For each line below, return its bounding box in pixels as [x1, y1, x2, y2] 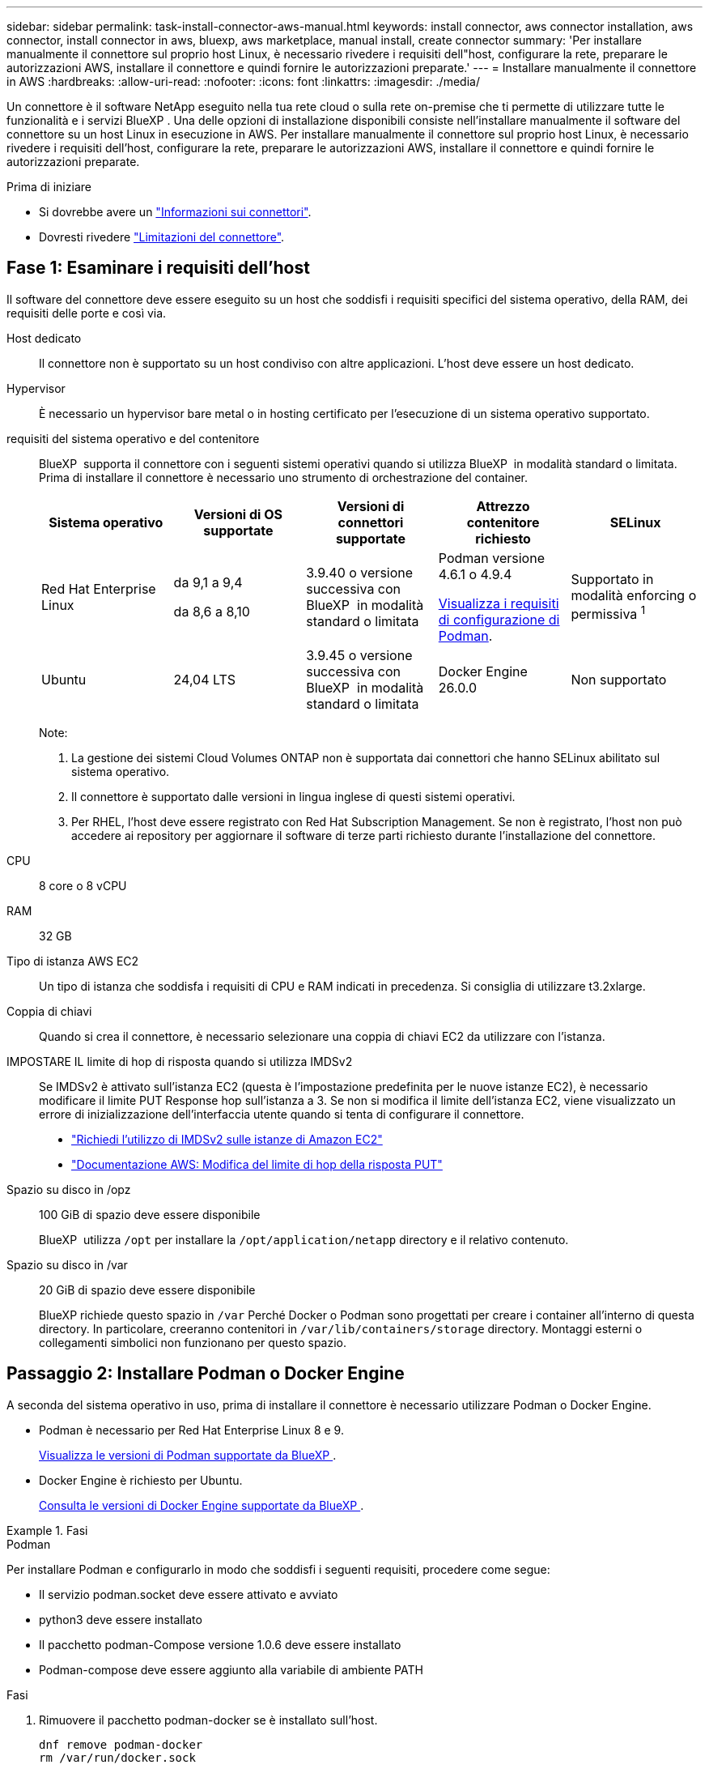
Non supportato [571, 671, 667, 688]
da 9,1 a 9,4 [173, 573, 243, 590]
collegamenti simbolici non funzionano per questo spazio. [39, 1335, 346, 1349]
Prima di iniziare [6, 180, 91, 194]
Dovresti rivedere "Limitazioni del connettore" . [39, 230, 285, 244]
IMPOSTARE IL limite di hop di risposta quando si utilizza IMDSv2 [6, 1054, 353, 1068]
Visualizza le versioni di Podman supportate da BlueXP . [39, 1447, 337, 1462]
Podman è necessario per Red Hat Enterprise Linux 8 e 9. [39, 1422, 344, 1437]
